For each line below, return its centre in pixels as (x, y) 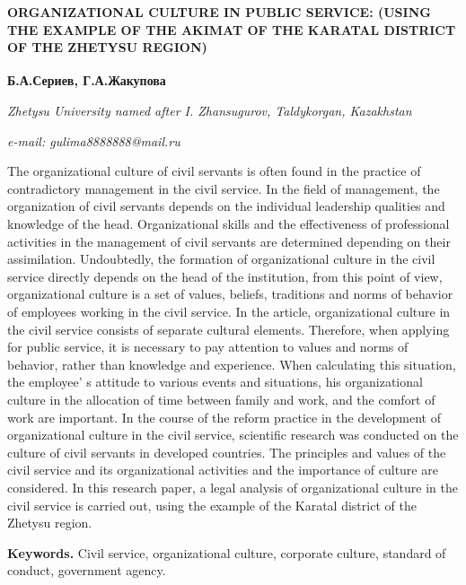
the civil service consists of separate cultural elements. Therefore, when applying (229, 329)
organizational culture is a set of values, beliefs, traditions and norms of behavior (230, 294)
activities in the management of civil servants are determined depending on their (229, 241)
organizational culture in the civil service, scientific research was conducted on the (233, 435)
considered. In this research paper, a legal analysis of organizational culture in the (233, 487)
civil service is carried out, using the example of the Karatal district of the (212, 505)
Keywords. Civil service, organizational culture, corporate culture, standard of (227, 552)
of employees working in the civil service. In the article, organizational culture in (229, 311)
